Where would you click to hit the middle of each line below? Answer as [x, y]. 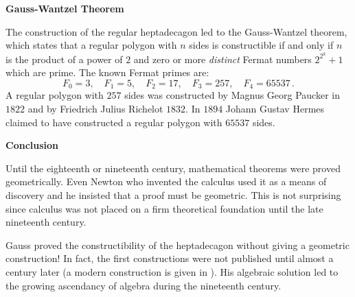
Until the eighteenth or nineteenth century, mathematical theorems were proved [173, 168]
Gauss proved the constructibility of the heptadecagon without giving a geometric [177, 245]
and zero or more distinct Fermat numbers [222, 59]
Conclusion [32, 145]
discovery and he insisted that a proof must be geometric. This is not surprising [173, 195]
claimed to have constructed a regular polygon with [114, 122]
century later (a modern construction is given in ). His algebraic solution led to [172, 272]
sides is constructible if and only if [261, 45]
